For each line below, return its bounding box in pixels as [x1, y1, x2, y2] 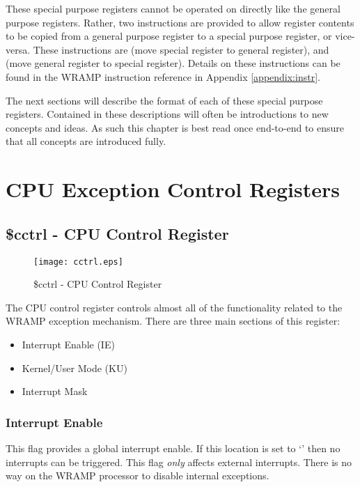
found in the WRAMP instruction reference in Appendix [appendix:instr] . [6, 69, 320, 84]
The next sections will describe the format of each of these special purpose [6, 93, 323, 107]
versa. [6, 42, 31, 56]
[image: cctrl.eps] [33, 256, 123, 267]
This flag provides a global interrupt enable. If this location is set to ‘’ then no [6, 440, 341, 455]
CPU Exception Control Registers [6, 175, 340, 203]
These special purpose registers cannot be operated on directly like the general [6, 1, 341, 15]
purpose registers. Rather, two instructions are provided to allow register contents [6, 15, 354, 29]
